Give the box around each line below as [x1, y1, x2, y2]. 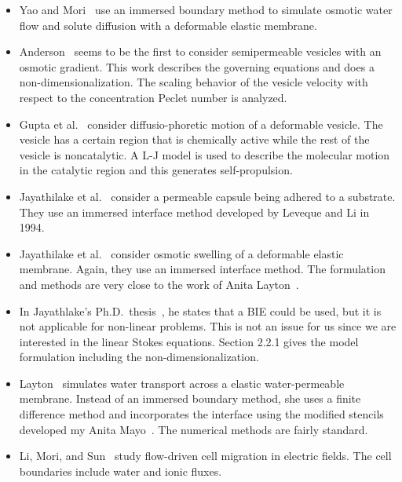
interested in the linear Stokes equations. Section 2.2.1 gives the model [19, 333, 359, 349]
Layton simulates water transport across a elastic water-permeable [19, 374, 345, 391]
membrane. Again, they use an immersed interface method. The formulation [19, 261, 386, 277]
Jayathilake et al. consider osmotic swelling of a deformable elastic [19, 245, 344, 261]
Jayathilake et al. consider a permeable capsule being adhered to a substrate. [19, 188, 396, 204]
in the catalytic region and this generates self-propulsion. [19, 162, 293, 178]
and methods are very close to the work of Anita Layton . [19, 276, 299, 292]
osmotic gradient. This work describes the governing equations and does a [19, 58, 375, 75]
